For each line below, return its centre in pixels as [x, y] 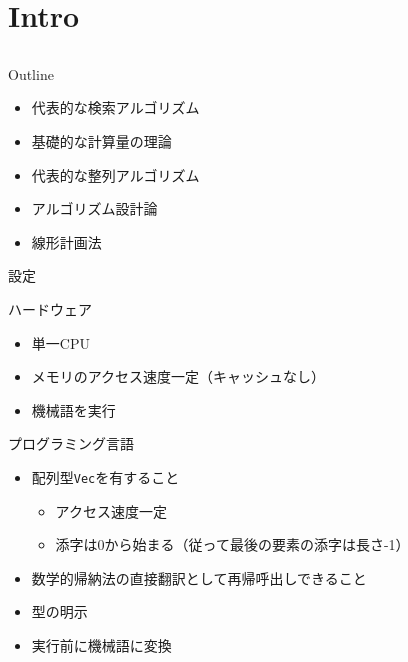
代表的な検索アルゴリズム [115, 107]
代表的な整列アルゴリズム [115, 174]
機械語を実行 [73, 409]
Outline [31, 73]
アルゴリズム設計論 [94, 208]
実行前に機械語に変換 [101, 644]
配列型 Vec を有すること [105, 476]
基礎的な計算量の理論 [101, 140]
